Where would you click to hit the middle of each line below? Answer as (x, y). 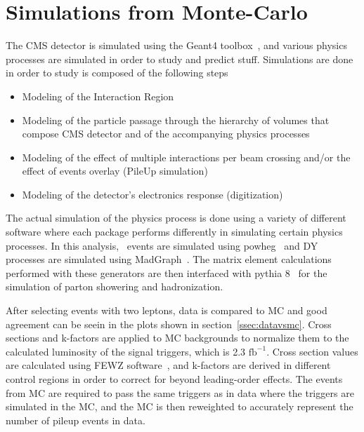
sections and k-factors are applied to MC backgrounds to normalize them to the (177, 338)
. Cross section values (312, 351)
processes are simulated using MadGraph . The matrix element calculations (169, 259)
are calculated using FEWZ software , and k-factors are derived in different (168, 365)
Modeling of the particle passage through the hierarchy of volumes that (176, 120)
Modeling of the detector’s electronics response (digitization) (152, 194)
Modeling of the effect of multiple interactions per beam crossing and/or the (186, 157)
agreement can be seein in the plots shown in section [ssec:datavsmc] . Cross (169, 324)
